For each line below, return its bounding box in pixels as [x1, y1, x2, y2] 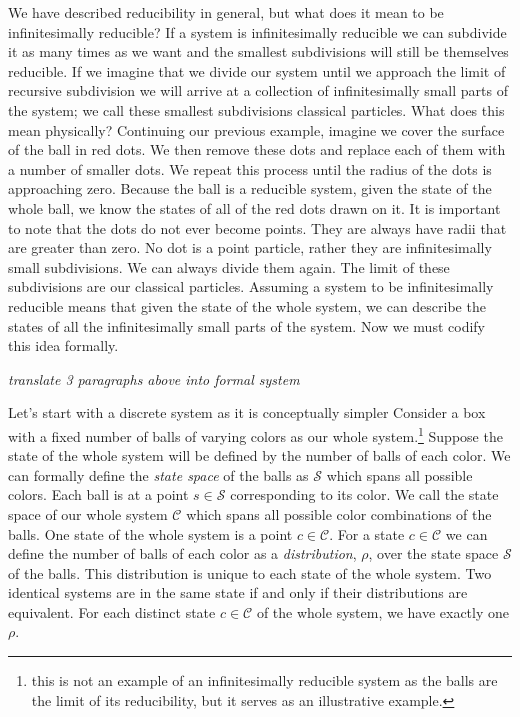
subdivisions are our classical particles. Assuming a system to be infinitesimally [8, 276, 494, 297]
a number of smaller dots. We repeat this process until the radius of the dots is [8, 158, 492, 179]
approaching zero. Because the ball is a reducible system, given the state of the [8, 178, 492, 199]
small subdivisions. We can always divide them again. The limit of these [8, 256, 450, 277]
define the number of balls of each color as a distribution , [8, 543, 357, 564]
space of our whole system [8, 503, 168, 524]
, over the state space [368, 543, 499, 564]
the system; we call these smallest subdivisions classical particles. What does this [8, 99, 505, 120]
